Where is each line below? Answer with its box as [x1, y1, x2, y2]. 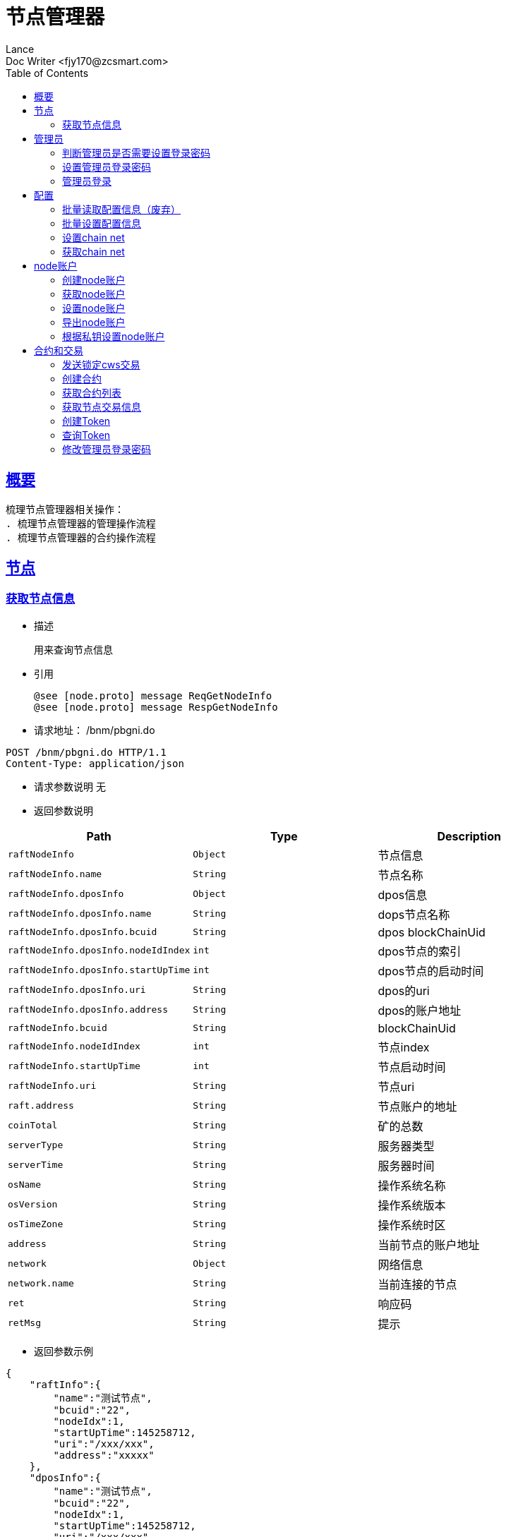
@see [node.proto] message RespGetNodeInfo [34, 701, 278, 713]
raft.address [8, 1100, 74, 1111]
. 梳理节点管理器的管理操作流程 [6, 517, 156, 529]
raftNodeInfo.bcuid [8, 1023, 107, 1034]
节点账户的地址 [378, 1099, 457, 1114]
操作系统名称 [378, 1178, 446, 1193]
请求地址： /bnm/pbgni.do [34, 723, 155, 736]
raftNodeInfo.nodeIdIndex [8, 1041, 140, 1052]
